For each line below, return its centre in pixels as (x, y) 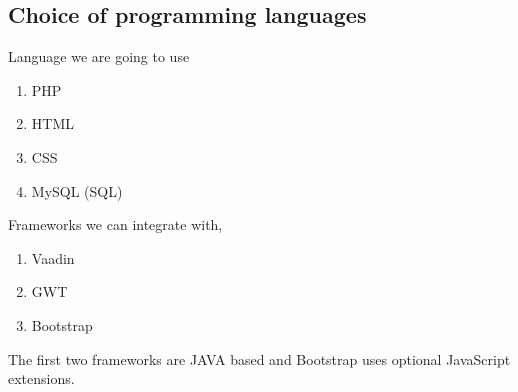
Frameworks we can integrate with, (115, 224)
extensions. (41, 378)
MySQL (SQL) (77, 190)
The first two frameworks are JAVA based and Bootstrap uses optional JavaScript (259, 358)
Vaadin (53, 257)
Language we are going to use (99, 56)
